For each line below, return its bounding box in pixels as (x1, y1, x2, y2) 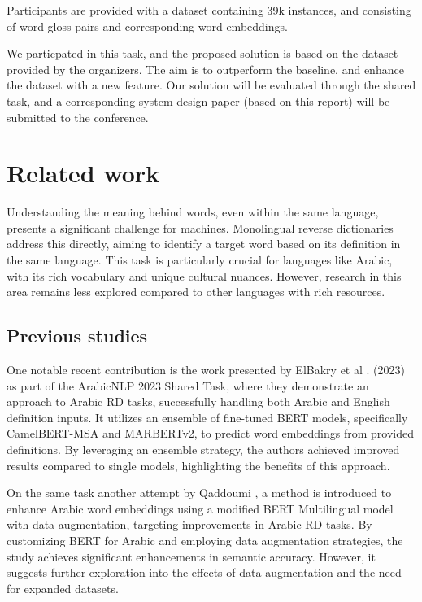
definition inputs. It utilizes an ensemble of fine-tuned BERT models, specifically (7, 408, 408, 425)
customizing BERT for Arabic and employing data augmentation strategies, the (7, 531, 403, 548)
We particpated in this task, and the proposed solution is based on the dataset (7, 45, 398, 62)
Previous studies (7, 323, 148, 348)
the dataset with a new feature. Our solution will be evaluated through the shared (7, 76, 416, 94)
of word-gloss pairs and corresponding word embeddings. (7, 17, 288, 34)
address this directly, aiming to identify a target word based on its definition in (7, 235, 401, 252)
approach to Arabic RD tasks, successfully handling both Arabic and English (7, 393, 390, 410)
